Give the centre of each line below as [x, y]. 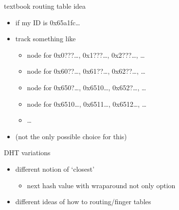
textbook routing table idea [45, 6]
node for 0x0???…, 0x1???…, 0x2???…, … [86, 55]
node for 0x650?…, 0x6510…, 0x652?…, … [87, 87]
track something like [45, 39]
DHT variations [27, 153]
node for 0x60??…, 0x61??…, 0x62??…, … [86, 71]
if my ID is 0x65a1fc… [48, 22]
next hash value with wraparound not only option [101, 185]
